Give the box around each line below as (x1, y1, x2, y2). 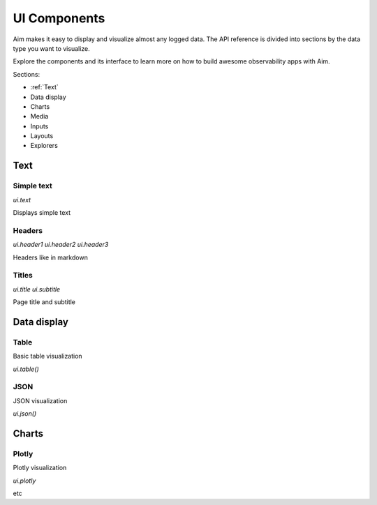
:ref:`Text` (30, 83, 59, 91)
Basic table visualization (13, 352, 83, 361)
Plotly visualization (13, 464, 67, 472)
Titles (13, 271, 33, 280)
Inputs (30, 122, 49, 130)
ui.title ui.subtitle (13, 285, 61, 293)
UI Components (13, 10, 105, 26)
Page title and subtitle (13, 298, 76, 306)
